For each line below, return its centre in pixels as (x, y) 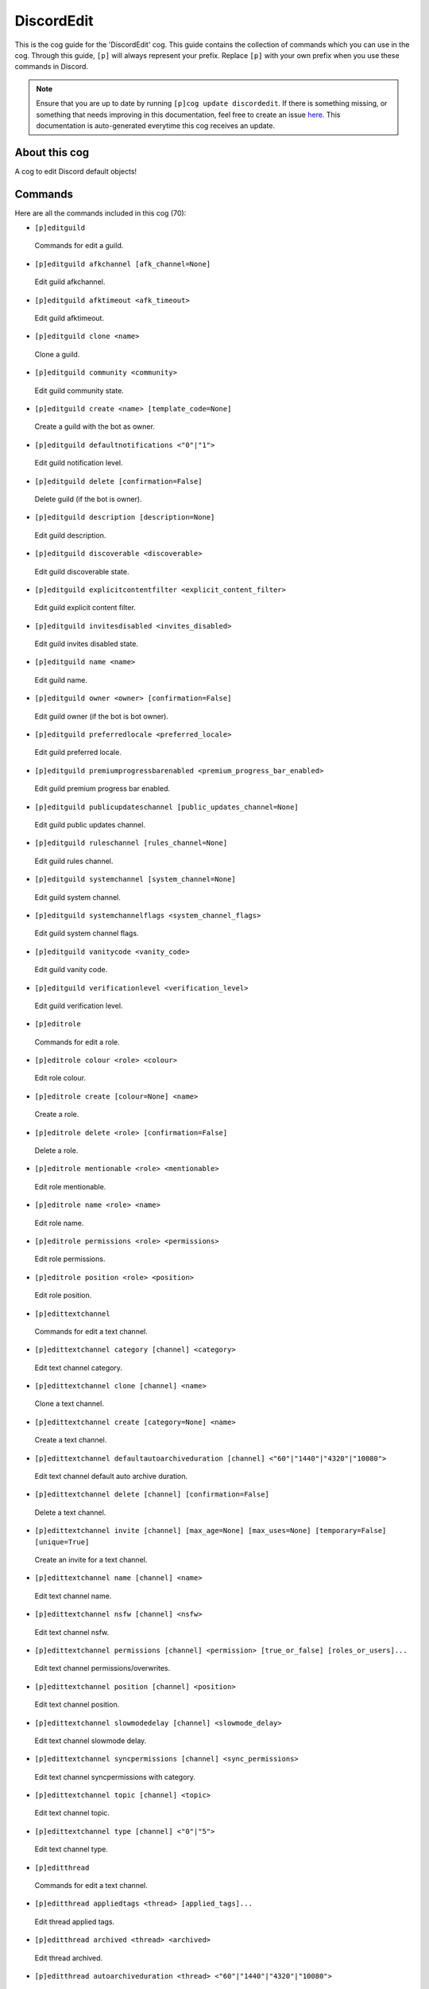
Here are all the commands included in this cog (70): (100, 213)
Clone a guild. (57, 354)
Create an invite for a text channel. (91, 1560)
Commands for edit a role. (77, 1041)
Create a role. (57, 1115)
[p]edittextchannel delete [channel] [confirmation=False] (152, 1495)
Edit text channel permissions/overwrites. (102, 1668)
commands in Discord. (52, 67)
